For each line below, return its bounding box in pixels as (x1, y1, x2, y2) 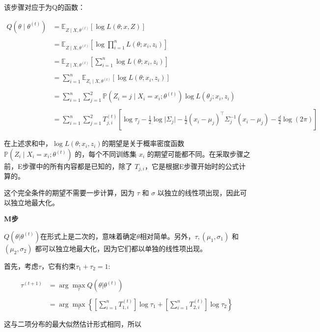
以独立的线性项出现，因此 (157, 188, 240, 198)
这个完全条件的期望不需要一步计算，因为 (4, 188, 134, 198)
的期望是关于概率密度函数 (102, 138, 185, 148)
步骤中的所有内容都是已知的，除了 (22, 161, 133, 171)
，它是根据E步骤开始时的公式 (145, 161, 239, 171)
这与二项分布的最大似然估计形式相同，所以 (4, 318, 141, 329)
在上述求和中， (4, 138, 52, 148)
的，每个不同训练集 (75, 149, 137, 159)
